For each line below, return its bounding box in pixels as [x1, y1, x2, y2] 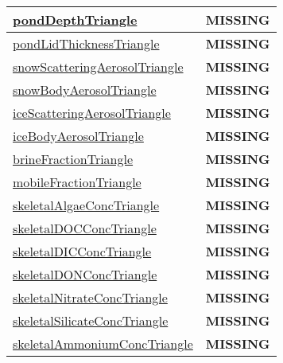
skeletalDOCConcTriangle [13, 219, 157, 237]
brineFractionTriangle [13, 150, 134, 168]
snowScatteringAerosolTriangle [13, 57, 184, 76]
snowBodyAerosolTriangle [13, 80, 157, 99]
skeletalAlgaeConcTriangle [13, 196, 160, 214]
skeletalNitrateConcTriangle [13, 288, 168, 306]
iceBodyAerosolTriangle [13, 127, 144, 145]
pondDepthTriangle [13, 10, 138, 29]
